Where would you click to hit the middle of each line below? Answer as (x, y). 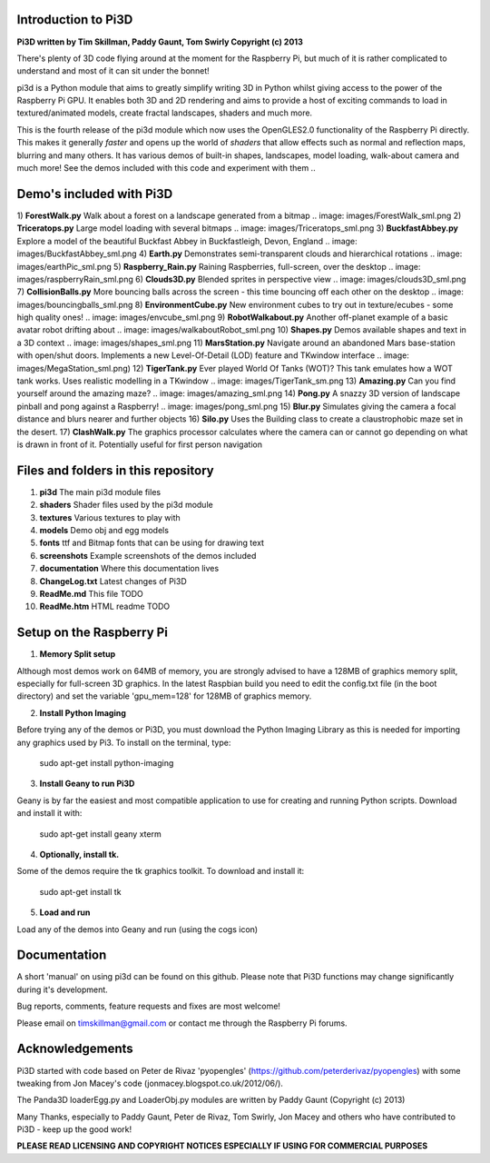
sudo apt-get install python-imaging (107, 763)
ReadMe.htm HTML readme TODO (105, 606)
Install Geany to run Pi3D (87, 784)
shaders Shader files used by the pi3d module (126, 505)
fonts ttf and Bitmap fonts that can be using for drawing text (152, 543)
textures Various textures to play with (110, 517)
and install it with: (49, 813)
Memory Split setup (78, 654)
